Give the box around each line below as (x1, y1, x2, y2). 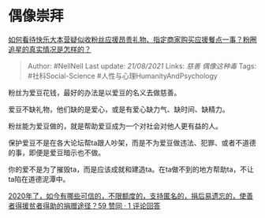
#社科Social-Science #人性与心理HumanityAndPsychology (27, 71, 218, 80)
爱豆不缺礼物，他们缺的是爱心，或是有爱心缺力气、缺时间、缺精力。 (8, 104, 230, 114)
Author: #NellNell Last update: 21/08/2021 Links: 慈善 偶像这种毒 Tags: (27, 61, 257, 71)
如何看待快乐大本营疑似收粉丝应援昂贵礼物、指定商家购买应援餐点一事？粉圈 (8, 35, 257, 44)
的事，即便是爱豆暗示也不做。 (8, 147, 105, 157)
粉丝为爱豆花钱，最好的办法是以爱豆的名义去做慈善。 (8, 87, 181, 97)
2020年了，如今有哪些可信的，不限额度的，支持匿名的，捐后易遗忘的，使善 (8, 190, 254, 201)
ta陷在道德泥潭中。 (8, 174, 70, 183)
